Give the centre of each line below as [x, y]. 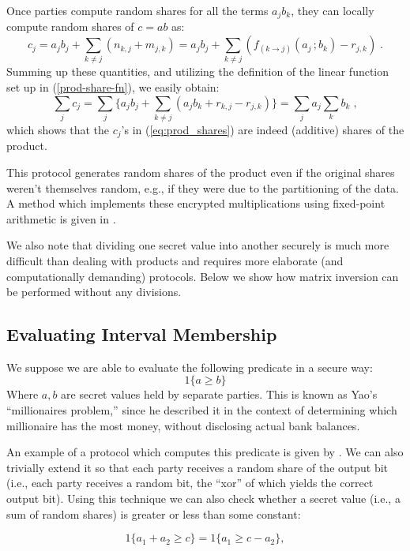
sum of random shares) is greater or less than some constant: [154, 514]
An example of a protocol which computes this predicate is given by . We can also [205, 452]
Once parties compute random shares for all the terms [137, 10]
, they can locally [333, 10]
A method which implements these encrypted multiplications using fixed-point [196, 203]
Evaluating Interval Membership [142, 334]
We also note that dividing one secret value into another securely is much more [198, 245]
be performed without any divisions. [94, 292]
